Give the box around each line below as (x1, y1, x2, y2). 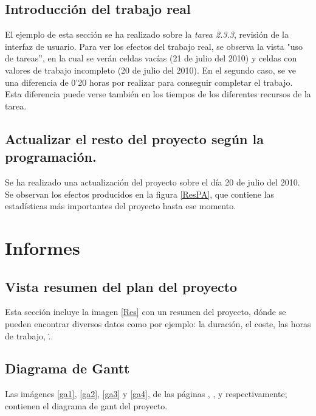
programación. (5, 147, 97, 166)
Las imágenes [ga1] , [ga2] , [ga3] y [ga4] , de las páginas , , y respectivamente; (5, 387, 287, 400)
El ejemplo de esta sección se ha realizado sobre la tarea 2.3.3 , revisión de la (5, 28, 289, 41)
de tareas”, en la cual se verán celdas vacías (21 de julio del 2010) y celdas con (5, 52, 297, 64)
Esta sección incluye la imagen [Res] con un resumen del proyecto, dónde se (5, 305, 286, 318)
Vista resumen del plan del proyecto (5, 277, 238, 296)
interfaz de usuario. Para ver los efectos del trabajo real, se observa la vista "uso (5, 40, 303, 52)
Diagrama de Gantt (5, 359, 130, 378)
